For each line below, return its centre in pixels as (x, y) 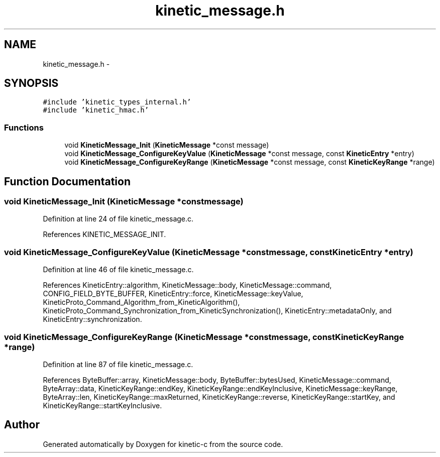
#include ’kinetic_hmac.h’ (96, 110)
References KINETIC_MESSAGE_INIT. (104, 235)
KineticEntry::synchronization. (92, 319)
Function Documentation (67, 181)
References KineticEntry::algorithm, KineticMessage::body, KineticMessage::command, (187, 285)
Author (22, 425)
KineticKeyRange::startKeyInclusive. (102, 405)
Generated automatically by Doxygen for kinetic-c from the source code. (163, 444)
